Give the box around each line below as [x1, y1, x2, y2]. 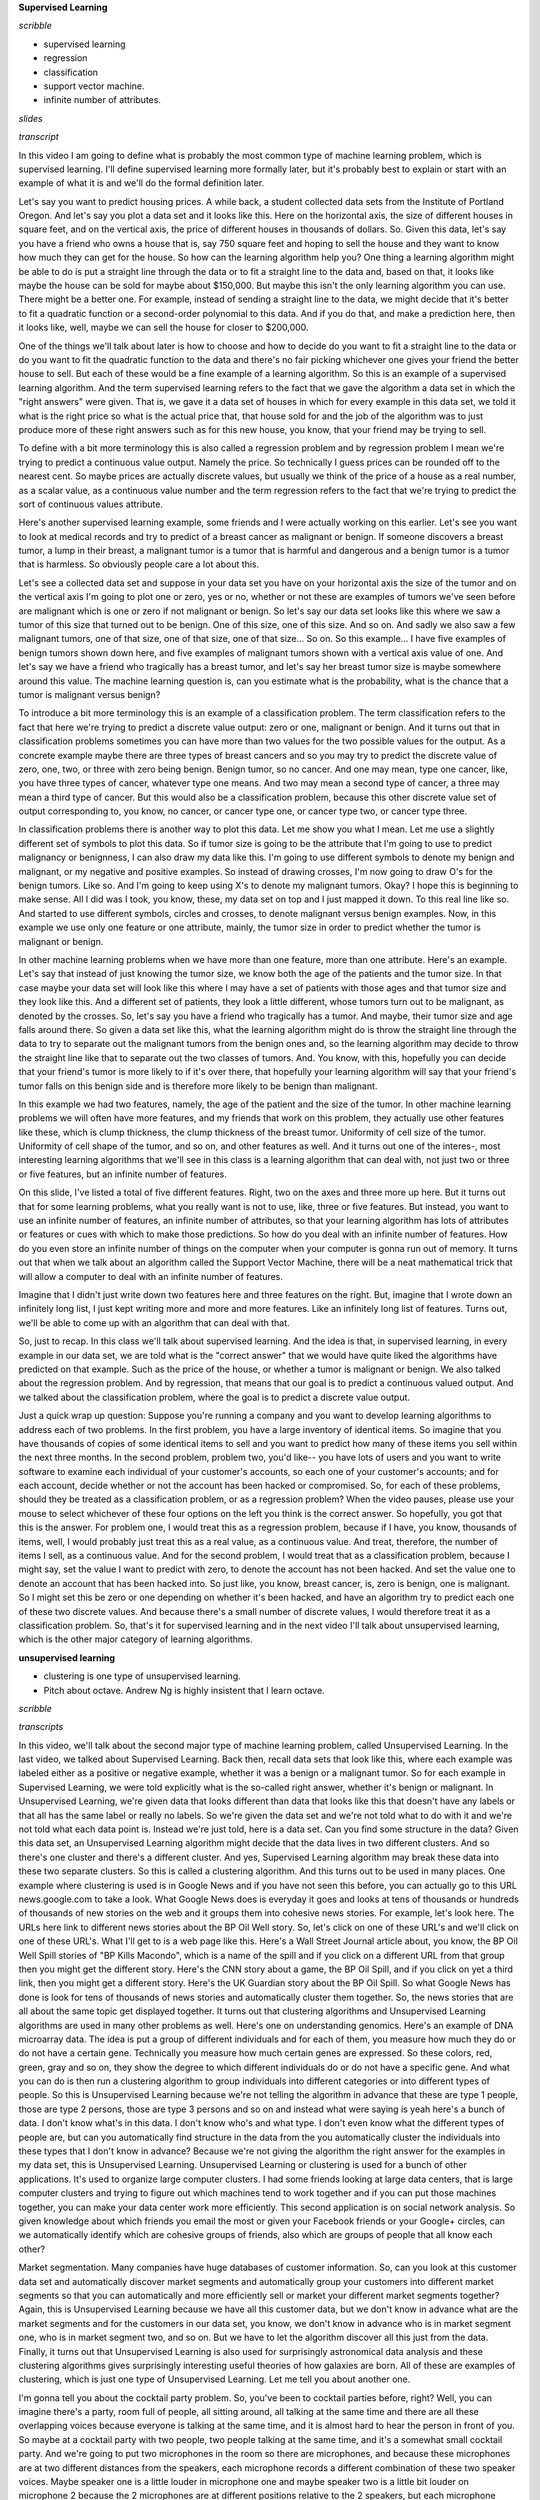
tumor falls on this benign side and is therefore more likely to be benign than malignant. [18, 1080, 378, 1092]
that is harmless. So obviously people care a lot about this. [18, 558, 260, 570]
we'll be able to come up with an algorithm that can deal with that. [18, 1316, 290, 1329]
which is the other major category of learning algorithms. [18, 1633, 254, 1645]
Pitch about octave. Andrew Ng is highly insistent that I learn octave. [43, 1684, 325, 1696]
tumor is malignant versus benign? [18, 688, 161, 700]
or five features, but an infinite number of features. [18, 1168, 227, 1180]
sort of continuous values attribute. [18, 498, 164, 510]
